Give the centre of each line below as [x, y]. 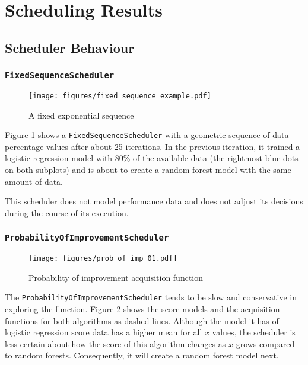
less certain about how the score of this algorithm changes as [115, 343]
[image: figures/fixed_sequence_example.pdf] [120, 96]
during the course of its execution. [67, 212]
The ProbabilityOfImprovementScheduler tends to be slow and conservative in [151, 297]
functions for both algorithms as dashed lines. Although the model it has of [142, 320]
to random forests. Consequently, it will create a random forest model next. [142, 355]
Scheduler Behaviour [70, 47]
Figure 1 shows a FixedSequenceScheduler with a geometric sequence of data [147, 135]
